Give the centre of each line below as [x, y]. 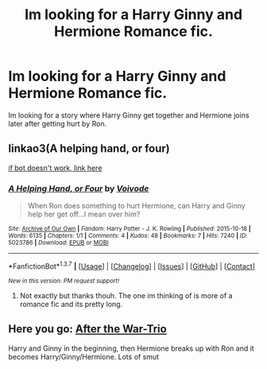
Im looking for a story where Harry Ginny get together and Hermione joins [129, 115]
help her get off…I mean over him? [84, 214]
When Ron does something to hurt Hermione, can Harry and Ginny [137, 206]
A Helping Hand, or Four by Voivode [79, 188]
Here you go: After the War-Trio [87, 329]
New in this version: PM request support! [64, 281]
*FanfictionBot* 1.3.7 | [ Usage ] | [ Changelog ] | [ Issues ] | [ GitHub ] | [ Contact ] [132, 266]
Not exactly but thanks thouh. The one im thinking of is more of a [126, 295]
